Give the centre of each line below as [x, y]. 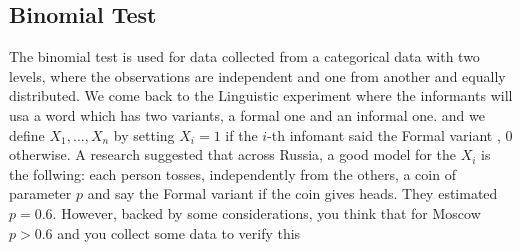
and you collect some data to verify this [179, 232]
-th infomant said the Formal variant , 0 [390, 134]
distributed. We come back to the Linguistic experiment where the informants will [261, 95]
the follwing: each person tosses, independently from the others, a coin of [232, 173]
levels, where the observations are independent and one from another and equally [257, 75]
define [27, 134]
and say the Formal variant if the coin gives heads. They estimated [292, 193]
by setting [144, 134]
